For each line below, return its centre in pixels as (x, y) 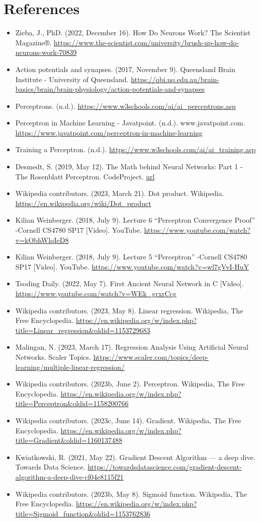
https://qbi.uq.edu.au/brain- (175, 79)
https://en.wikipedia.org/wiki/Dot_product (83, 203)
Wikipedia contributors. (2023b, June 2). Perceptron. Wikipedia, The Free (130, 384)
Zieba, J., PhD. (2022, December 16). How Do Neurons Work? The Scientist (133, 32)
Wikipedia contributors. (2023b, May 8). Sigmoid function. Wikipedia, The (131, 494)
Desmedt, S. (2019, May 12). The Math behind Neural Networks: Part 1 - (129, 167)
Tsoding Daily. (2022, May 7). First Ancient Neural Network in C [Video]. (129, 283)
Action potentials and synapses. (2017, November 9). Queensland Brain (125, 69)
